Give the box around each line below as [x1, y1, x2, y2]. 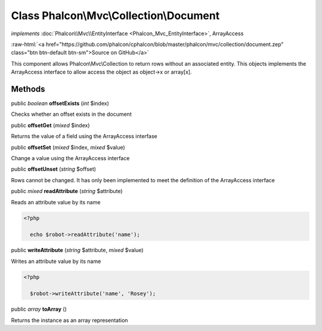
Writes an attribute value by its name [11, 258, 101, 265]
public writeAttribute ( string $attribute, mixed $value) [11, 247, 144, 254]
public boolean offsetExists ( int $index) [11, 100, 110, 107]
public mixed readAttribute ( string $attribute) [11, 188, 123, 195]
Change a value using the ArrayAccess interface [11, 154, 130, 161]
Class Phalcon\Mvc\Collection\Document [11, 9, 220, 22]
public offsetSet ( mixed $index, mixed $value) [11, 143, 125, 151]
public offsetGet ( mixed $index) [11, 121, 90, 128]
